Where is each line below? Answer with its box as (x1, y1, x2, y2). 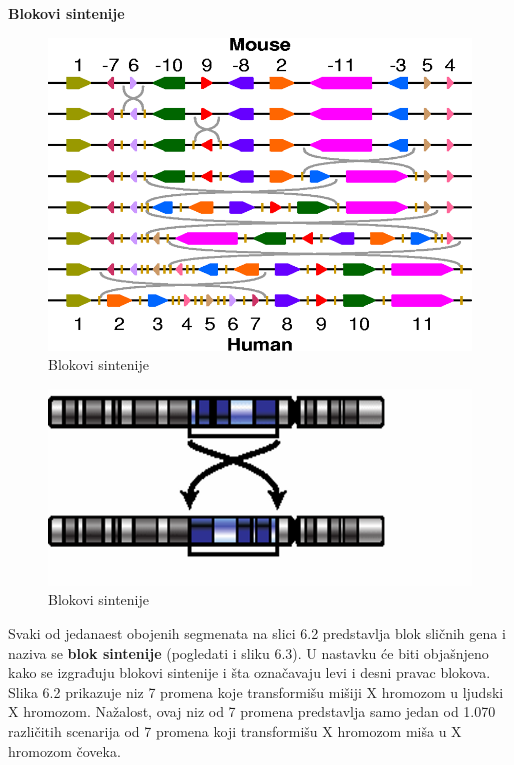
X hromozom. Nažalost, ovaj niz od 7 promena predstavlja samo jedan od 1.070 (8, 701, 496, 722)
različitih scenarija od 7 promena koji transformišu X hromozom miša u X (8, 720, 462, 741)
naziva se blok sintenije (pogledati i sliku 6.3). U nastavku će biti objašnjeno (8, 642, 489, 663)
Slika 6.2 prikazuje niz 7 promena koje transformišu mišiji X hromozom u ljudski (8, 681, 504, 702)
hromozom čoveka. (8, 740, 121, 761)
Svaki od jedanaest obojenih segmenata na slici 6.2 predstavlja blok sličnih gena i (8, 622, 506, 643)
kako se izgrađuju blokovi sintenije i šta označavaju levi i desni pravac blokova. (8, 662, 491, 683)
